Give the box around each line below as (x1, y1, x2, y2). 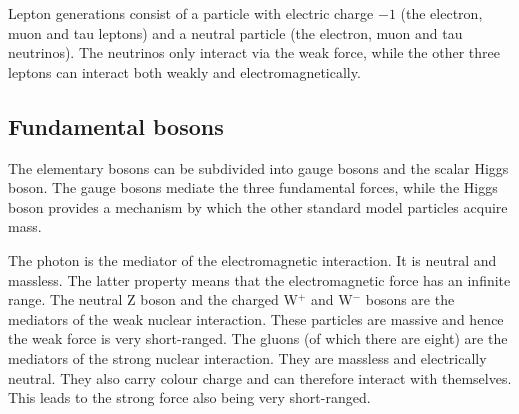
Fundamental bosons (8, 110, 224, 141)
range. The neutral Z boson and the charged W (8, 289, 298, 310)
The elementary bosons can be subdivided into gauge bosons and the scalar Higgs (8, 157, 509, 178)
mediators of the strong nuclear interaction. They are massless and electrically (8, 347, 487, 368)
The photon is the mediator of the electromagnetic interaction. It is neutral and (8, 249, 497, 270)
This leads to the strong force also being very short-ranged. (8, 387, 371, 408)
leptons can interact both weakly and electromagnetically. (8, 61, 361, 82)
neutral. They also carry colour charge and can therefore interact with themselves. (8, 367, 512, 388)
